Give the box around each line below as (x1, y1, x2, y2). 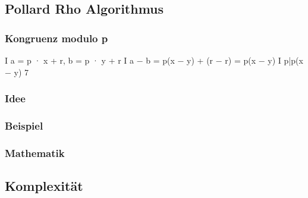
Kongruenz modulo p (5, 30, 108, 45)
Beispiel (5, 118, 43, 133)
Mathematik (5, 145, 65, 160)
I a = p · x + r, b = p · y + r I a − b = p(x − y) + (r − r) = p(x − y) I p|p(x (5, 54, 303, 66)
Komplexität (5, 177, 83, 195)
